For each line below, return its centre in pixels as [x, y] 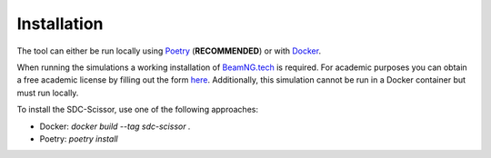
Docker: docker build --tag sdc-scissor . [115, 126]
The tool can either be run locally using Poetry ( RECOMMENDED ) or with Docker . [169, 51]
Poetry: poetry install [79, 138]
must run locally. [48, 93]
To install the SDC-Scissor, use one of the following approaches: [138, 110]
